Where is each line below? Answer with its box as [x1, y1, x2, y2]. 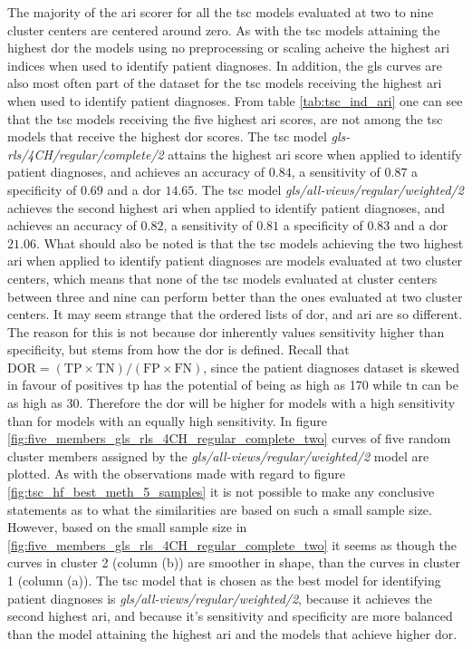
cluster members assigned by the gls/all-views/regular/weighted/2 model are [7, 446, 429, 465]
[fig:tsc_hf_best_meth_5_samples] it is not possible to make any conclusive [7, 482, 435, 501]
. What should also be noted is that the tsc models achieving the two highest [35, 233, 464, 252]
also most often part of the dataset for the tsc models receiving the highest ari [7, 73, 442, 92]
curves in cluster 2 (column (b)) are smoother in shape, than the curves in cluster [7, 553, 461, 572]
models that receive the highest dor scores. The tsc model [7, 127, 327, 146]
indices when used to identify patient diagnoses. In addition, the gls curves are [7, 55, 443, 74]
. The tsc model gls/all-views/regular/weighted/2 [194, 179, 464, 199]
